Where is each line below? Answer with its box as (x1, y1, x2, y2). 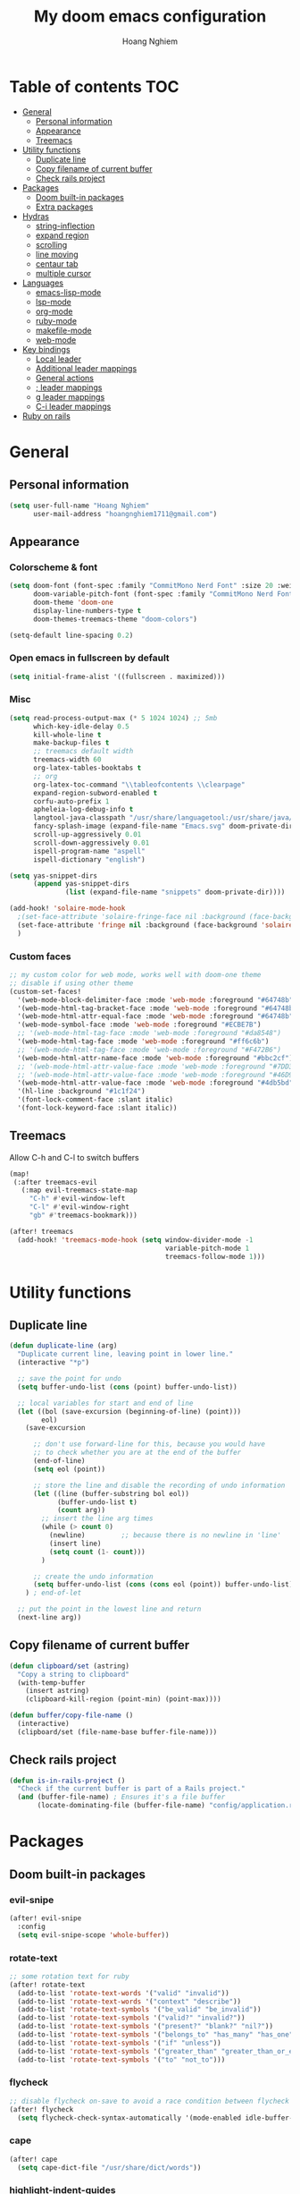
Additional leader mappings (35, 362, 137, 373)
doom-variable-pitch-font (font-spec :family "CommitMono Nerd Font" (32, 590, 297, 599)
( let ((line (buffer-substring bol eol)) (32, 1489, 190, 1498)
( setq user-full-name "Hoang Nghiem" (9, 501, 150, 510)
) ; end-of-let (25, 1588, 82, 1598)
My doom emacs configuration (33, 6, 267, 27)
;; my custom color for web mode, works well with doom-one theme (9, 971, 262, 980)
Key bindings (21, 344, 71, 354)
